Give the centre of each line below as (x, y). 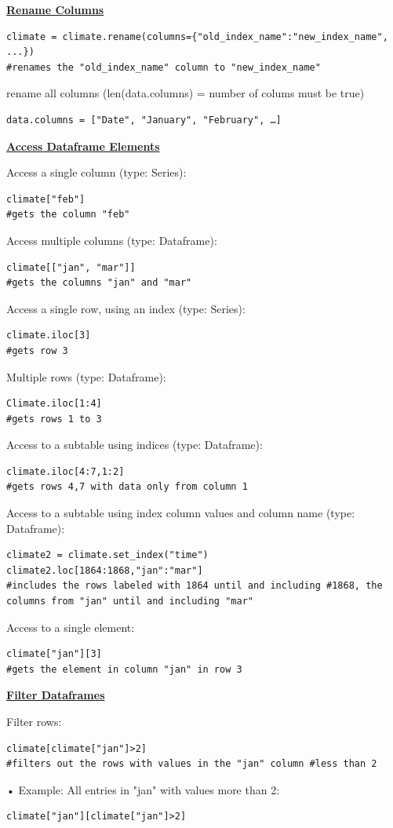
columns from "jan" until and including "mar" (130, 602)
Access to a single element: (71, 627)
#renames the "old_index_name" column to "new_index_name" (164, 67)
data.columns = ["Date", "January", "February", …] (144, 120)
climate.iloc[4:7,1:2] (65, 471)
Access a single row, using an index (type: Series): (126, 308)
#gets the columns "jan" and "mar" (99, 283)
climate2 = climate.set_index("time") (107, 555)
